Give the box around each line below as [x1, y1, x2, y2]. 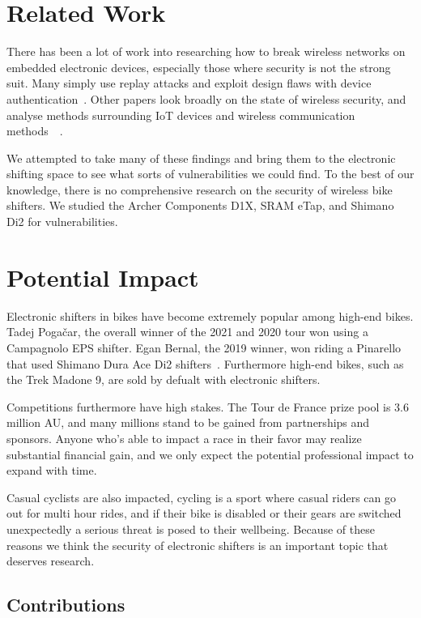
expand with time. [6, 462, 97, 479]
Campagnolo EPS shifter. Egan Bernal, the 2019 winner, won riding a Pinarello [6, 339, 402, 356]
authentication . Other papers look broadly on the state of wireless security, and [6, 90, 406, 107]
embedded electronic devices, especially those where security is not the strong [6, 58, 391, 75]
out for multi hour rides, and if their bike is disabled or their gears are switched [6, 505, 402, 522]
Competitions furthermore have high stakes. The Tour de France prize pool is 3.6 [6, 398, 409, 415]
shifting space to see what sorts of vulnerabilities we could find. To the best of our [6, 165, 415, 182]
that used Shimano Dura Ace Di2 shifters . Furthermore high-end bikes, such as [6, 355, 404, 372]
